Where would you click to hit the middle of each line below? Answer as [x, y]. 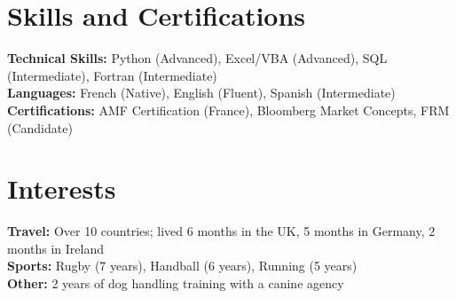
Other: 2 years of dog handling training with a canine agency [176, 283]
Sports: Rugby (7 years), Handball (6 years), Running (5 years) [182, 266]
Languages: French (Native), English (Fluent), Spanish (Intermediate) [201, 93]
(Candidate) [40, 127]
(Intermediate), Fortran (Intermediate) [112, 75]
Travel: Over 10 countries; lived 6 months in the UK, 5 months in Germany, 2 [221, 231]
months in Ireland [56, 248]
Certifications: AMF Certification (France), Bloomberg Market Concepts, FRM [228, 110]
